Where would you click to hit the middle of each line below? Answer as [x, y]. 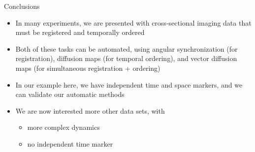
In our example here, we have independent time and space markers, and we [129, 84]
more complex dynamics [64, 127]
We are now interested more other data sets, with [90, 110]
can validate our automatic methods [70, 94]
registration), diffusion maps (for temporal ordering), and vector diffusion [126, 58]
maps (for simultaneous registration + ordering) [88, 68]
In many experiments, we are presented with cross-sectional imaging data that [133, 22]
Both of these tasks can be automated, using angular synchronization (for [127, 48]
